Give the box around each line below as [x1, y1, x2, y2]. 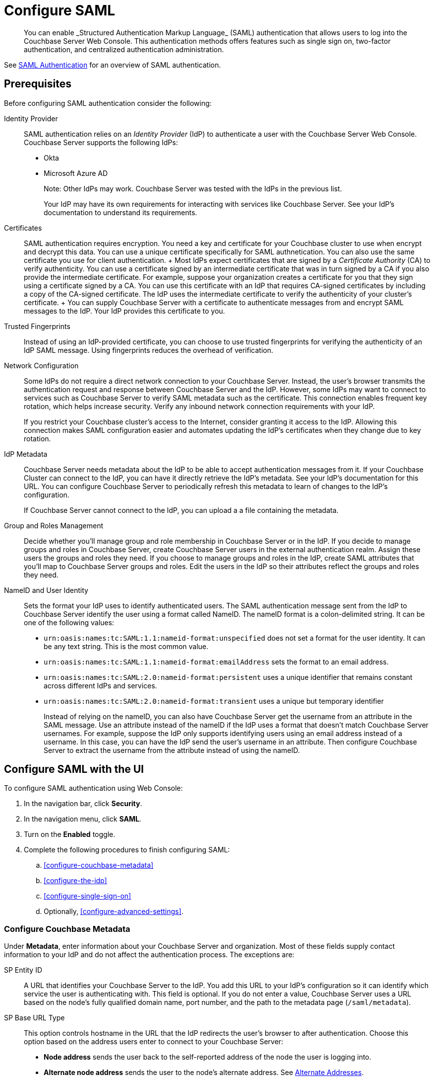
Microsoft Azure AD [44, 168, 108, 177]
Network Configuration [4, 361, 79, 370]
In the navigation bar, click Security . [24, 799, 142, 808]
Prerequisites [4, 78, 71, 90]
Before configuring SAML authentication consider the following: [4, 98, 212, 107]
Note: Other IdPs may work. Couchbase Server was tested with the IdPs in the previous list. [44, 184, 342, 193]
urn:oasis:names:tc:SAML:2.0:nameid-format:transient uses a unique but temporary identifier [44, 696, 384, 705]
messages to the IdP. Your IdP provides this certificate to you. [24, 306, 225, 315]
